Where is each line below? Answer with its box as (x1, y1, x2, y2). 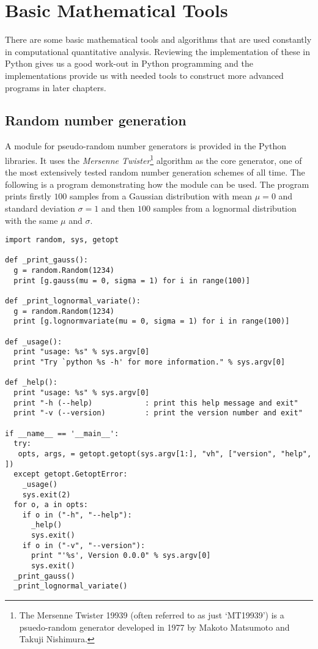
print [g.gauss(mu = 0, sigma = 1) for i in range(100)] (13, 276, 250, 285)
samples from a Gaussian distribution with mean (70, 190, 253, 202)
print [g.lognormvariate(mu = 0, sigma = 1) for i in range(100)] (13, 317, 290, 326)
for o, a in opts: (13, 500, 89, 510)
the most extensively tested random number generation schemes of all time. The (5, 166, 305, 179)
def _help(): (5, 378, 57, 387)
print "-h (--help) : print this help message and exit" (13, 398, 298, 407)
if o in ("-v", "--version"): (22, 541, 146, 550)
